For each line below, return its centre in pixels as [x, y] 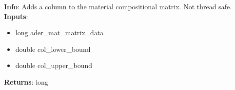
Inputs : [16, 16]
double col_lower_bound [53, 49]
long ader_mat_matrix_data [59, 33]
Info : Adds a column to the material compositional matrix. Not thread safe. [118, 6]
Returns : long [26, 81]
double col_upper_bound [54, 65]
